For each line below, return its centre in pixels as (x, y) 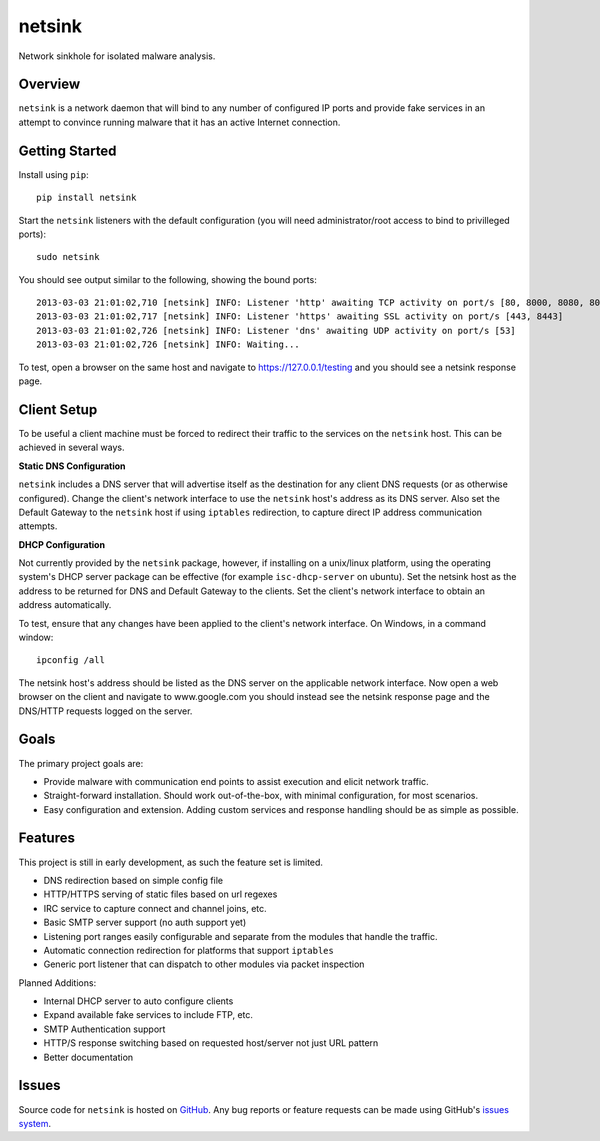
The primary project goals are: (81, 763)
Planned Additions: (57, 982)
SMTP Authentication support (104, 1029)
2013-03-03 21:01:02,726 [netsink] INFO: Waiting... (168, 344)
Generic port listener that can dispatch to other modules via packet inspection (204, 964)
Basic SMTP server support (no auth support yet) (145, 922)
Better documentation (88, 1057)
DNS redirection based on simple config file (133, 880)
